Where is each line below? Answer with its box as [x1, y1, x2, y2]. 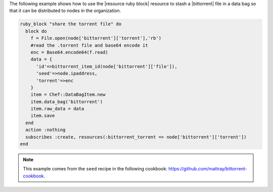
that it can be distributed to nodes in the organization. [9, 8, 121, 14]
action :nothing [25, 127, 66, 133]
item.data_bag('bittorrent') [30, 99, 103, 104]
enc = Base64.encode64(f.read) [30, 49, 108, 55]
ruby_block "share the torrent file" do [20, 21, 121, 27]
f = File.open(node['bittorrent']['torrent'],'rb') [30, 35, 162, 41]
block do [25, 28, 47, 34]
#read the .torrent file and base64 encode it [30, 42, 149, 48]
